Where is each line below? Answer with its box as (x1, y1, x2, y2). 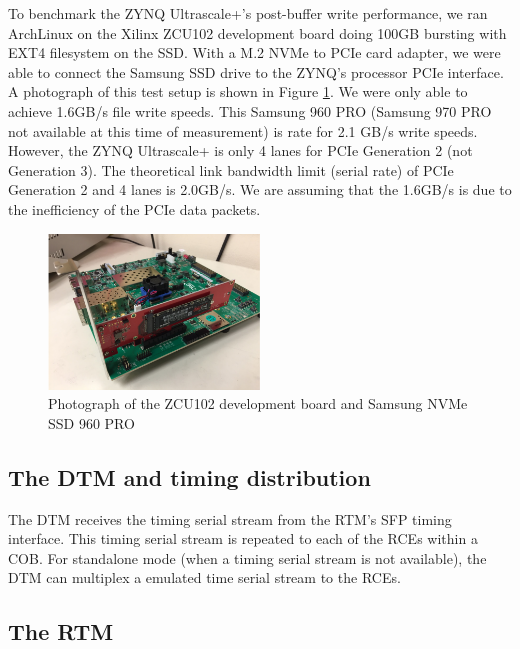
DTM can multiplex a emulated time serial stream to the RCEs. (8, 567, 401, 588)
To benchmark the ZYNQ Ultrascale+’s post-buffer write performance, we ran (8, 3, 488, 23)
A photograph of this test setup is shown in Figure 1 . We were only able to (8, 81, 468, 102)
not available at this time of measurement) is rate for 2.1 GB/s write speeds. (8, 120, 478, 141)
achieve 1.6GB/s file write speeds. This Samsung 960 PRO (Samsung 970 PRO (8, 100, 492, 121)
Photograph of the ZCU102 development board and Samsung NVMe (48, 393, 468, 414)
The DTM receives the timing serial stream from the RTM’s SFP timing (8, 508, 452, 529)
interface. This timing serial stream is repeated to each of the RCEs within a (8, 528, 478, 549)
